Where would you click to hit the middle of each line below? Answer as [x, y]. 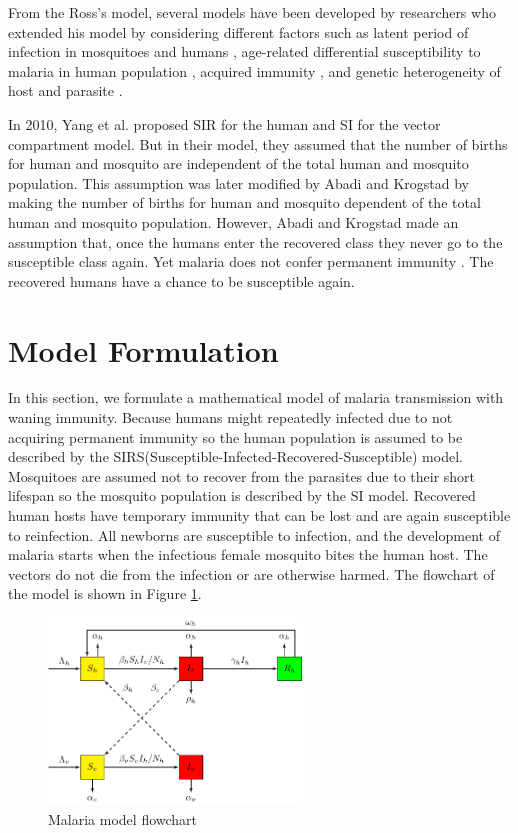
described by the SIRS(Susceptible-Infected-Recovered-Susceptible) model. [235, 456]
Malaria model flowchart [123, 818]
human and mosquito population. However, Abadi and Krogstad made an [233, 221]
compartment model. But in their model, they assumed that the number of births [258, 143]
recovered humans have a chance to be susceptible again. [181, 280]
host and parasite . [65, 90]
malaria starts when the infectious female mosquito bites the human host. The [248, 554]
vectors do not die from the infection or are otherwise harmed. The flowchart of [251, 573]
